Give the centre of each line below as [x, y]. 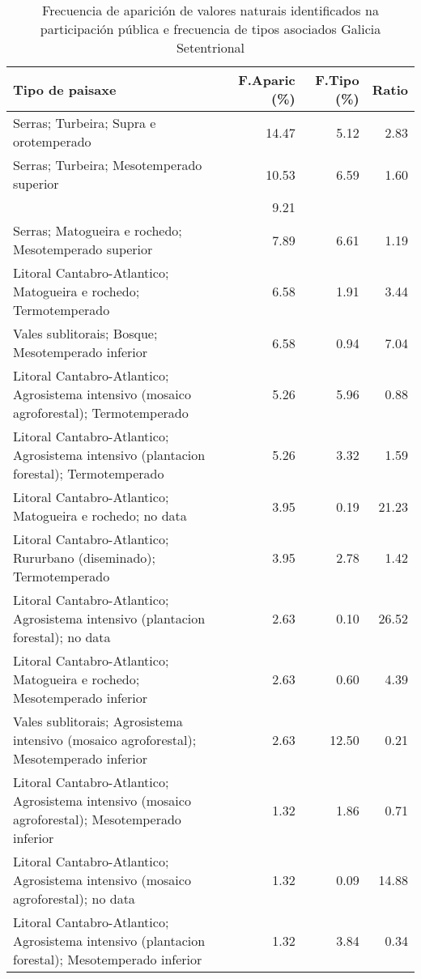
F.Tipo [337, 80]
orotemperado [52, 141]
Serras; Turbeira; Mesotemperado [108, 165]
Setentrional [210, 47]
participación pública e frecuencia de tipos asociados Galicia [210, 29]
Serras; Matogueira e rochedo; [98, 230]
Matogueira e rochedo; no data [100, 515]
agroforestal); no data [74, 898]
